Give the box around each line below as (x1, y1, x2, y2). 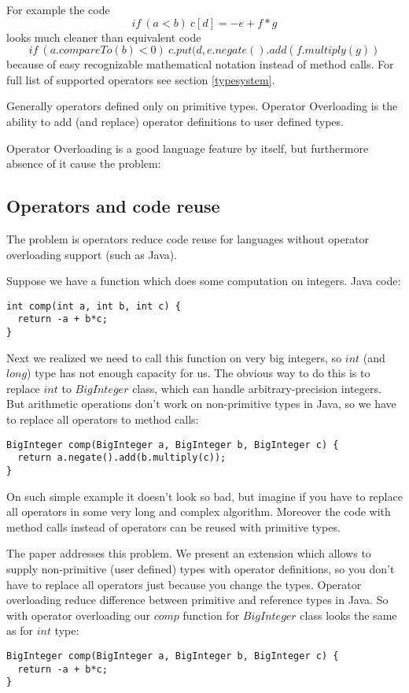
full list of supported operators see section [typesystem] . (6, 71, 275, 87)
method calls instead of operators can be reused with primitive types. (6, 518, 341, 535)
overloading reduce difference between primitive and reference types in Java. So (6, 591, 389, 608)
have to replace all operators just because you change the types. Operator (6, 576, 362, 592)
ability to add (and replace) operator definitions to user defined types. (6, 113, 344, 129)
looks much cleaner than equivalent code (6, 28, 201, 45)
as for (6, 622, 33, 639)
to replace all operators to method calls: (6, 411, 199, 428)
